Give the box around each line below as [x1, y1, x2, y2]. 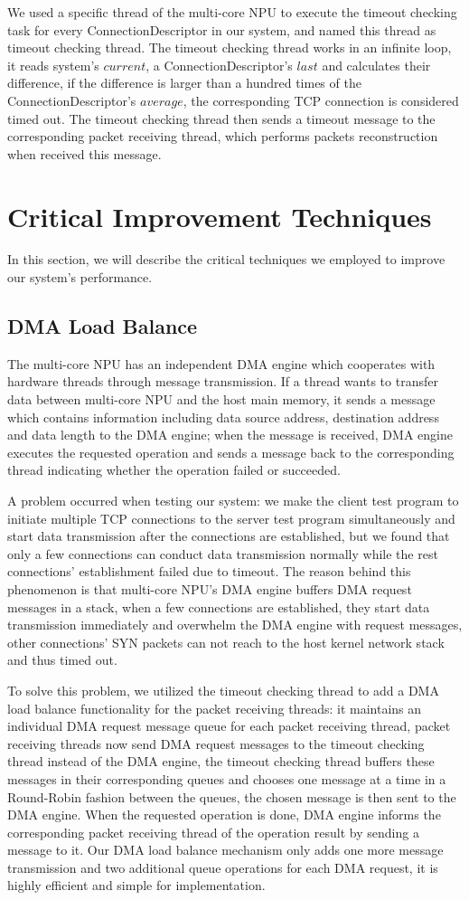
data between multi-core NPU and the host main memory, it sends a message [7, 390, 436, 409]
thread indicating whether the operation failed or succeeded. [7, 460, 341, 479]
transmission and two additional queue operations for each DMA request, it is [7, 857, 438, 876]
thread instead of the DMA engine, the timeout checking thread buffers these [7, 752, 435, 771]
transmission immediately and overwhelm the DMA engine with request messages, [7, 615, 463, 634]
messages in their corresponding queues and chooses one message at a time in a [7, 769, 446, 788]
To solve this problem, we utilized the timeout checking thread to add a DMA [7, 680, 439, 699]
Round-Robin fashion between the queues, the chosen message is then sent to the [7, 787, 456, 806]
